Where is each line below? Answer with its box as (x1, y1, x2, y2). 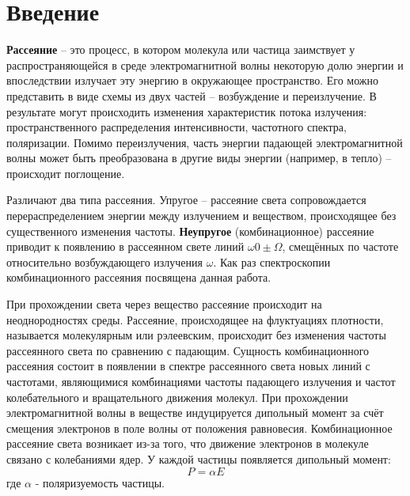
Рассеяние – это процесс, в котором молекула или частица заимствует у (6, 41, 355, 58)
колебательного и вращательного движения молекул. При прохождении (6, 388, 348, 405)
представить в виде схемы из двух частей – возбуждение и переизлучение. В (6, 87, 377, 104)
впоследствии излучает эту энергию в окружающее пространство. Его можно (6, 72, 378, 89)
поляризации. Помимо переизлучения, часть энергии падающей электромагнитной (6, 134, 403, 150)
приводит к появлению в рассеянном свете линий (6, 238, 245, 255)
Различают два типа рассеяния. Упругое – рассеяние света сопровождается (6, 191, 366, 208)
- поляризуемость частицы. (35, 474, 165, 490)
